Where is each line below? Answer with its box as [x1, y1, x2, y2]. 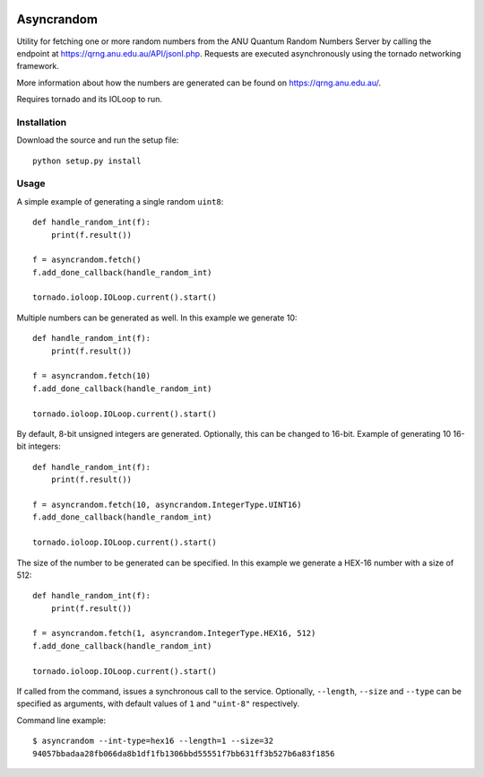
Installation [16, 116, 67, 128]
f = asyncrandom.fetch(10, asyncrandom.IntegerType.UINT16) [32, 499, 302, 510]
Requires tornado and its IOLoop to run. [16, 94, 163, 105]
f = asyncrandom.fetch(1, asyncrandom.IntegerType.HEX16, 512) [32, 628, 316, 639]
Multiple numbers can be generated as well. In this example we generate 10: [16, 312, 298, 323]
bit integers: [16, 441, 62, 452]
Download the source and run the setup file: [16, 135, 179, 145]
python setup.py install [32, 155, 142, 166]
